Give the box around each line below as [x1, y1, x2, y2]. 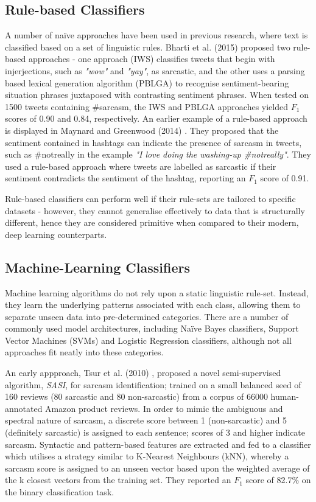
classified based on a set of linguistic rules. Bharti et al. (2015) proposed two [5, 40, 290, 53]
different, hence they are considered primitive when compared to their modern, [5, 216, 299, 229]
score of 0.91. [260, 172, 309, 184]
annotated [5, 402, 43, 414]
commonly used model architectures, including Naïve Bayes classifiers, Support [5, 322, 299, 335]
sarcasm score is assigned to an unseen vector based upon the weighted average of [5, 461, 310, 474]
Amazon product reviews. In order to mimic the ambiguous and [45, 402, 283, 414]
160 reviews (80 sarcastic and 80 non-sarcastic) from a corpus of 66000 [5, 390, 268, 403]
